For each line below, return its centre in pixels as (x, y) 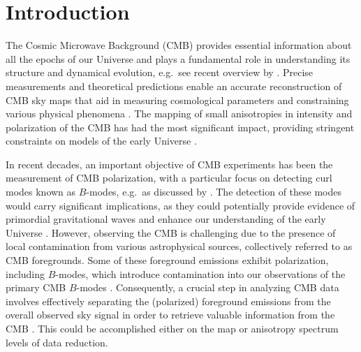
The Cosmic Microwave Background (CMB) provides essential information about (179, 45)
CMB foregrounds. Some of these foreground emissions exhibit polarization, (167, 260)
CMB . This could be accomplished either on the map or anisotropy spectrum (172, 328)
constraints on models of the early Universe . (101, 141)
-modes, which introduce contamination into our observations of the (200, 273)
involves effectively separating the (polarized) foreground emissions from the (168, 301)
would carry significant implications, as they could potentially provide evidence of (180, 205)
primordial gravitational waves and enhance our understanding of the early (166, 219)
